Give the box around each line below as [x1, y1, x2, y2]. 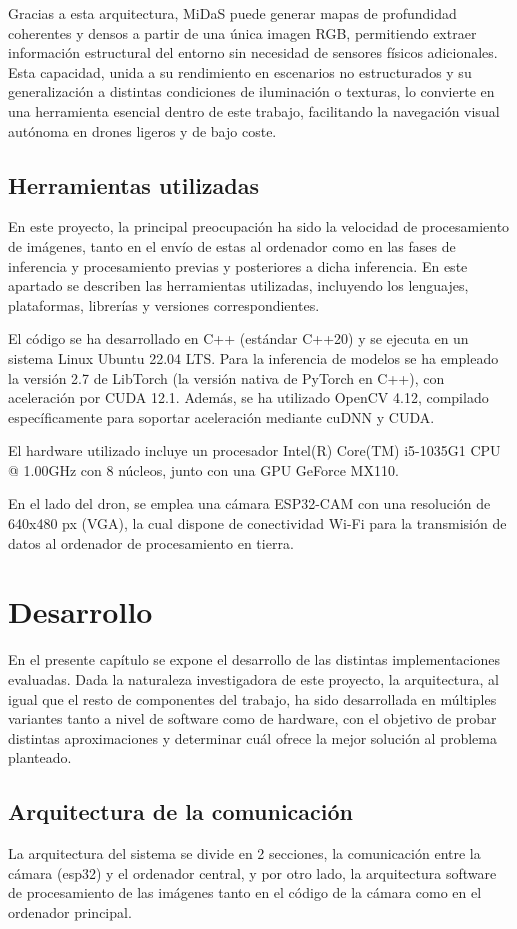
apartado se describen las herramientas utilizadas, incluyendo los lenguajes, [8, 275, 469, 296]
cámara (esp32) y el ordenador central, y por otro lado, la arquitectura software [8, 862, 497, 883]
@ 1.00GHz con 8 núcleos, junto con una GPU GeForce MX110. [8, 459, 399, 480]
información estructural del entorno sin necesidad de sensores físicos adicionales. [8, 42, 498, 63]
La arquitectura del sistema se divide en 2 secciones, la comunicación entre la [8, 843, 481, 864]
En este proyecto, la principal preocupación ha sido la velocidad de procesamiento [8, 216, 510, 237]
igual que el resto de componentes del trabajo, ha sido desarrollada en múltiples [8, 688, 497, 709]
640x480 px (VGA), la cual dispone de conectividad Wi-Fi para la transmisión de [8, 513, 507, 534]
